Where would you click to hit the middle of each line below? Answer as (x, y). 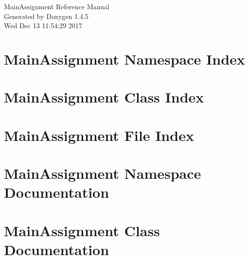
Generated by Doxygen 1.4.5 (46, 16)
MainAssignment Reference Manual (57, 6)
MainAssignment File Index (99, 135)
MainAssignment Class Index (104, 97)
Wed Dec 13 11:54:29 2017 (43, 26)
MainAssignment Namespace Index (124, 59)
